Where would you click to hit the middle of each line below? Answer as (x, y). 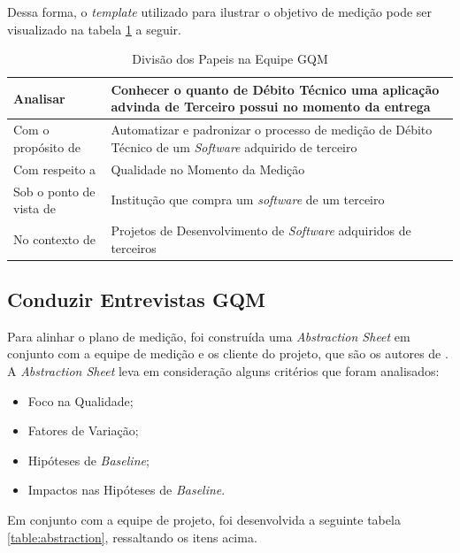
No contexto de (54, 238)
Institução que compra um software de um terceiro (248, 200)
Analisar (39, 98)
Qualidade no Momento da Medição (208, 169)
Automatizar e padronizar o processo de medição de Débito (272, 130)
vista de (34, 208)
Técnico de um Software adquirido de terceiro (234, 146)
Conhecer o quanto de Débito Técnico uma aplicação (275, 89)
